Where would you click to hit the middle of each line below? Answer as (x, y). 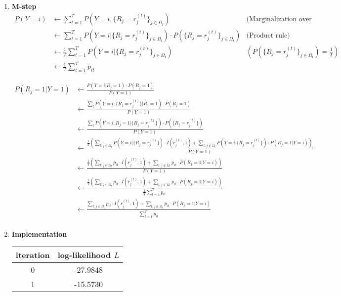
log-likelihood (84, 255)
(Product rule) (268, 35)
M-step (24, 6)
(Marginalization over (279, 19)
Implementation (39, 233)
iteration (33, 255)
